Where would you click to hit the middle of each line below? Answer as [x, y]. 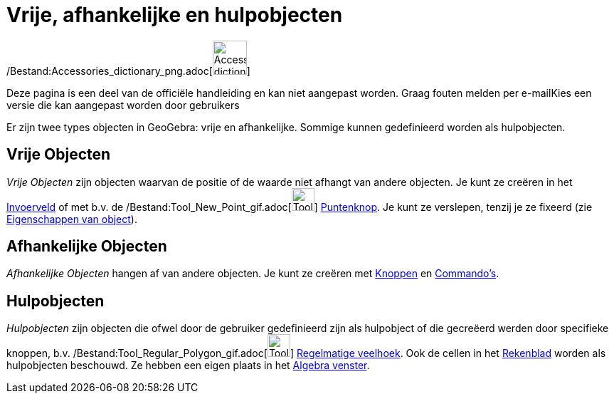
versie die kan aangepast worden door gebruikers [123, 105]
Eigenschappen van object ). [72, 219]
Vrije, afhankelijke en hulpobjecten [175, 15]
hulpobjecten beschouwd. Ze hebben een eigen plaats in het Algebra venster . [188, 366]
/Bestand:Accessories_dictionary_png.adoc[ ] [128, 71]
